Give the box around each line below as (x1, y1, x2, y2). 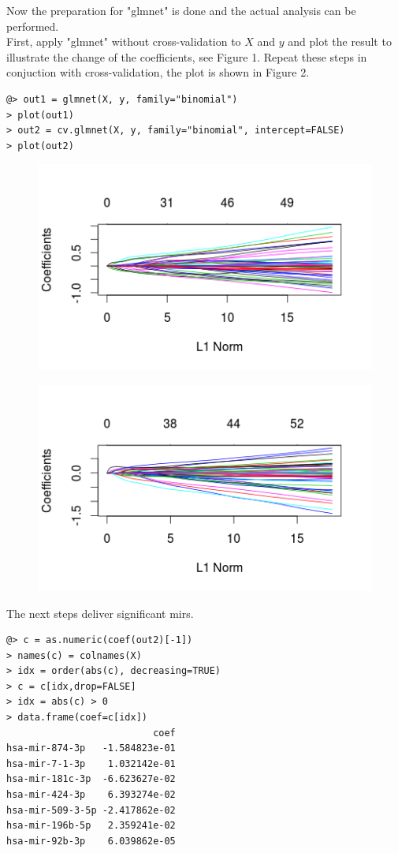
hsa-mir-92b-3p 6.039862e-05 (6, 835, 176, 847)
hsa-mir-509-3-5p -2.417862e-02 (6, 804, 176, 816)
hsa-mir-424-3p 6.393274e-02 (6, 789, 176, 801)
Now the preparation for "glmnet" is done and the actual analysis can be (6, 2, 356, 18)
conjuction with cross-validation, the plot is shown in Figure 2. (6, 64, 310, 80)
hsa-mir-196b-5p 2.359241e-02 (6, 820, 176, 832)
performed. (6, 17, 59, 34)
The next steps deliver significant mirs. (6, 604, 194, 621)
